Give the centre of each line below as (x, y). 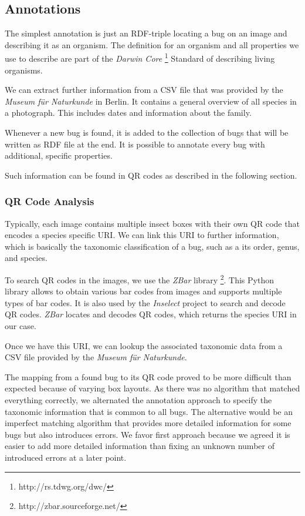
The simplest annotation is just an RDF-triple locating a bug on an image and (146, 33)
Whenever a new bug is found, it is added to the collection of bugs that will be (147, 133)
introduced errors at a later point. (66, 457)
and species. (26, 258)
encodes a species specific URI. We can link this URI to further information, (142, 235)
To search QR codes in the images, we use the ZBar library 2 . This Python (139, 279)
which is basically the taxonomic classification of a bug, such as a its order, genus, (152, 246)
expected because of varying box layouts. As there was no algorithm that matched (152, 388)
